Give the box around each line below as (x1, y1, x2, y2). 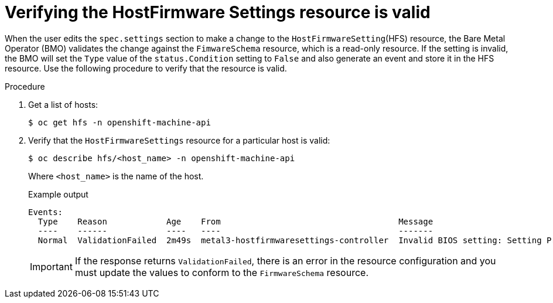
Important (30, 260, 73, 273)
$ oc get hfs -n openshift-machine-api (28, 117, 211, 127)
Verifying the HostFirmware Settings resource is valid (5, 2, 431, 22)
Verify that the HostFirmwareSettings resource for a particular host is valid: (28, 135, 330, 145)
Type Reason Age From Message (37, 216, 433, 226)
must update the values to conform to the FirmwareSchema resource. (74, 266, 368, 278)
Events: (28, 207, 63, 217)
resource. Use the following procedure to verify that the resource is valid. (5, 63, 287, 73)
